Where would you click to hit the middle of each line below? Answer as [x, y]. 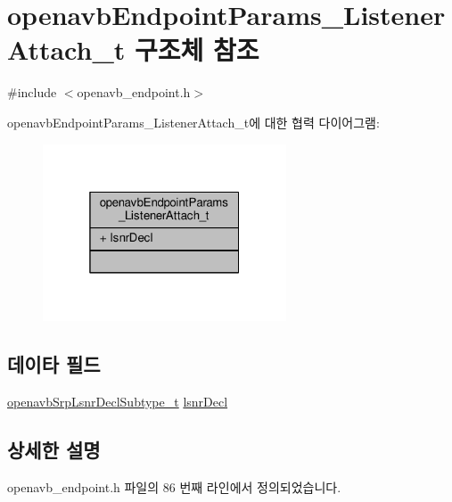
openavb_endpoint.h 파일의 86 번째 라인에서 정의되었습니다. [174, 486]
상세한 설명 [54, 449]
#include [32, 92]
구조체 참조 [197, 49]
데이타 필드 [54, 364]
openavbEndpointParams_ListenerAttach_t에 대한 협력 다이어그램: [193, 122]
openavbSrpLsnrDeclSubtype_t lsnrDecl [118, 401]
